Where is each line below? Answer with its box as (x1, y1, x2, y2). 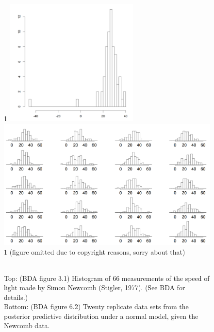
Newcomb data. (4, 320, 50, 331)
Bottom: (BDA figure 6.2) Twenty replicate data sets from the (4, 301, 189, 312)
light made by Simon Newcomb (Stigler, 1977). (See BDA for (4, 282, 185, 293)
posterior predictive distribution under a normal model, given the (4, 311, 198, 321)
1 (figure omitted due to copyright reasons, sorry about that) (4, 247, 185, 257)
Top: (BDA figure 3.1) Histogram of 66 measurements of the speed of (4, 273, 210, 283)
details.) (4, 292, 28, 302)
